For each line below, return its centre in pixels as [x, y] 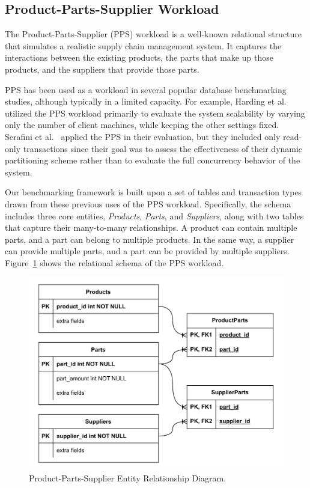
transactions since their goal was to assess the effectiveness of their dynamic [163, 148]
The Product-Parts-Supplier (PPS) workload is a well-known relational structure [153, 34]
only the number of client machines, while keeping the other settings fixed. [142, 125]
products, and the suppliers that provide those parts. [102, 69]
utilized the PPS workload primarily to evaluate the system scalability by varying [155, 113]
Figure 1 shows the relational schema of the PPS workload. [114, 262]
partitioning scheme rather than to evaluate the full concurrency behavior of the [153, 160]
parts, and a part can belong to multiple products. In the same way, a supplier [150, 239]
